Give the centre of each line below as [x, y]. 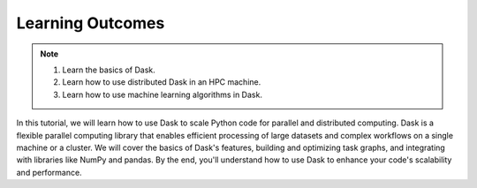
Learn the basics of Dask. [109, 70]
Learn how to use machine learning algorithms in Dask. [162, 94]
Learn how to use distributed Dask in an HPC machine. [162, 82]
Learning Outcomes [91, 23]
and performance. [49, 172]
